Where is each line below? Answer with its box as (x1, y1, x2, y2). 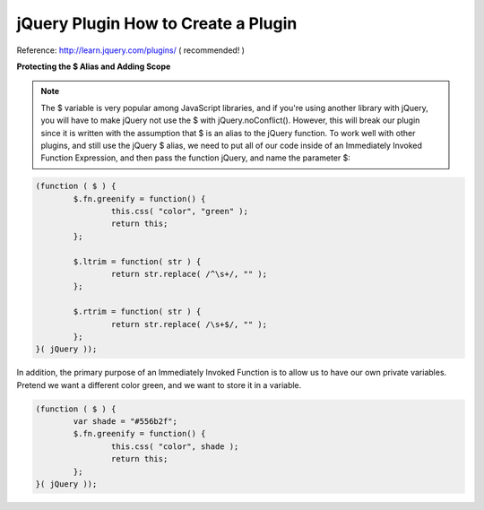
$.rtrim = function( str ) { (73, 307, 202, 317)
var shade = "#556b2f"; (73, 417, 178, 427)
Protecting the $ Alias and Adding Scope (16, 61, 171, 72)
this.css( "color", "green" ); (110, 206, 248, 217)
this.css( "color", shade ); (110, 441, 239, 452)
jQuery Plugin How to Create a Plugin (16, 13, 298, 33)
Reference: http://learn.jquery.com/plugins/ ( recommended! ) (16, 45, 246, 56)
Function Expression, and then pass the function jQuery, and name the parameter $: (40, 152, 351, 163)
